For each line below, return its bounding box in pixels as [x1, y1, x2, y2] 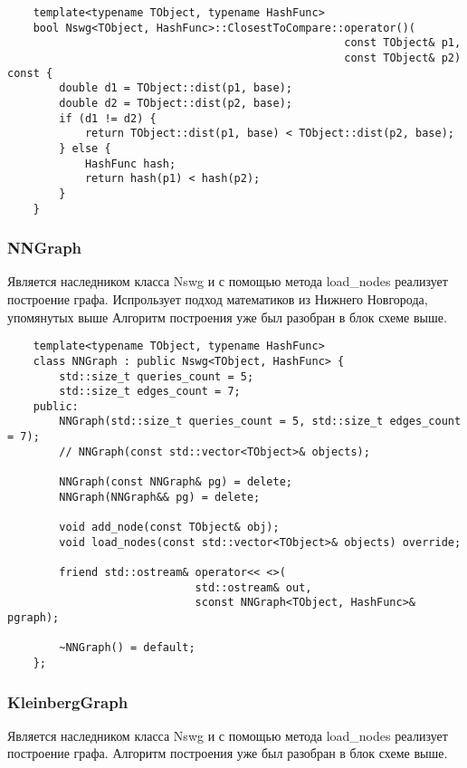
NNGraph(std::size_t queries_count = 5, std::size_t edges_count [59, 415, 462, 428]
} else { [59, 141, 111, 155]
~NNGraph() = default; [59, 641, 195, 655]
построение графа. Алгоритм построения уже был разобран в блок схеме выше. [7, 744, 448, 763]
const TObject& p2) [344, 51, 462, 64]
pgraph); [7, 611, 60, 624]
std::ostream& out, [195, 581, 312, 594]
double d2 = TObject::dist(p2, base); [59, 96, 292, 110]
